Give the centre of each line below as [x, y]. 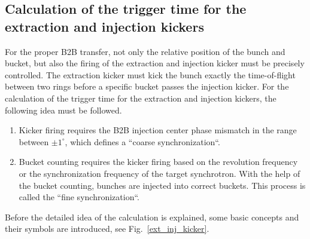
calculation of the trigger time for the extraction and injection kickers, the [141, 98]
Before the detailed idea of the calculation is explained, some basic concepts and [152, 217]
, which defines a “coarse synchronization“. [142, 141]
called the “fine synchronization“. [79, 197]
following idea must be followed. [63, 110]
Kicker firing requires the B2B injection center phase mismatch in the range [158, 130]
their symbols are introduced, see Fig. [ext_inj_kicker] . [107, 229]
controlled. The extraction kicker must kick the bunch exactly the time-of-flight [150, 74]
